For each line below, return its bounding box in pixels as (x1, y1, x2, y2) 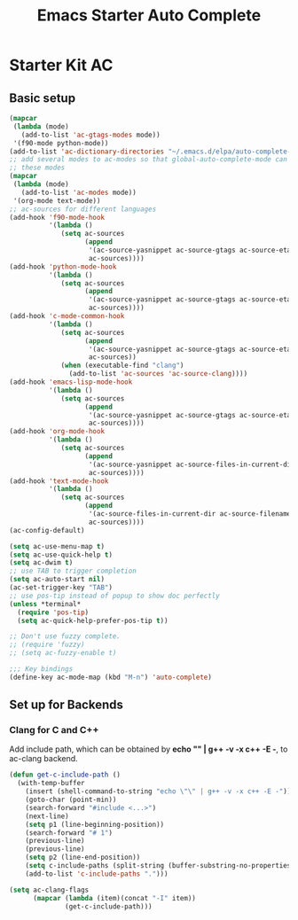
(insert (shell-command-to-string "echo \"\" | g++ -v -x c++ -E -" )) (25, 787, 292, 796)
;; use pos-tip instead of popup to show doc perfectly (9, 591, 220, 600)
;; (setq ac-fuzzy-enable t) (9, 649, 117, 658)
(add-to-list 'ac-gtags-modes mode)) (20, 130, 161, 139)
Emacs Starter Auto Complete (36, 5, 262, 26)
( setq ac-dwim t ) (9, 558, 74, 567)
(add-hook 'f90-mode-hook (9, 213, 105, 222)
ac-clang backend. (9, 753, 78, 764)
